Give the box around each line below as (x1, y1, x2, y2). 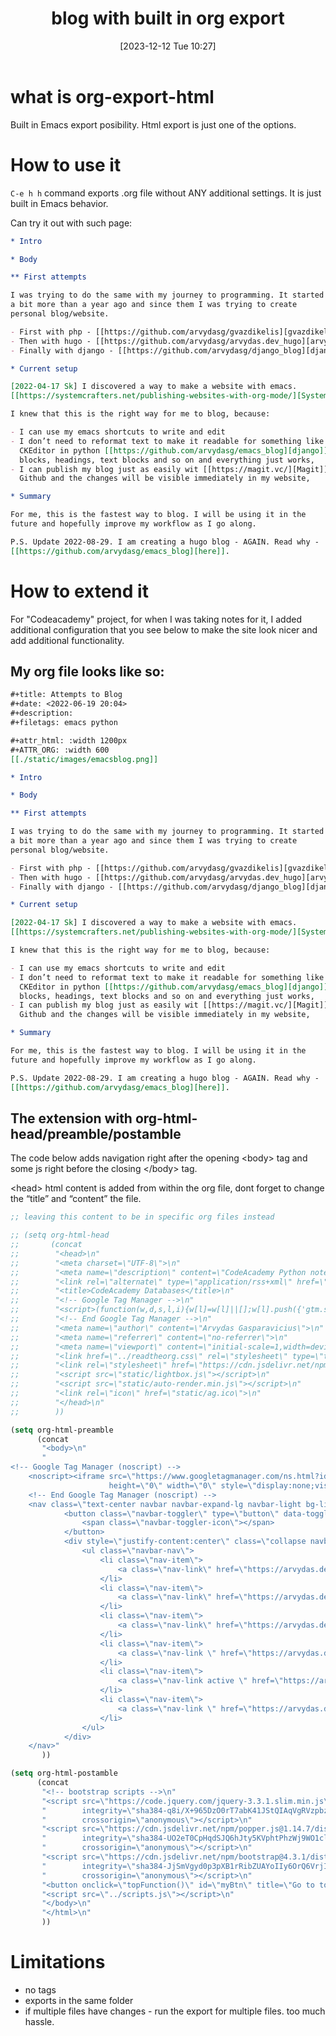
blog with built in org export (51, 7, 285, 30)
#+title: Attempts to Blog (10, 690, 123, 700)
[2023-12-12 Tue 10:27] (119, 40, 217, 52)
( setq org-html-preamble (10, 1425, 114, 1435)
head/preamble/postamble (10, 1125, 182, 1142)
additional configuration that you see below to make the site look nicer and (10, 623, 318, 636)
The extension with (10, 1110, 133, 1127)
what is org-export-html (10, 85, 215, 108)
